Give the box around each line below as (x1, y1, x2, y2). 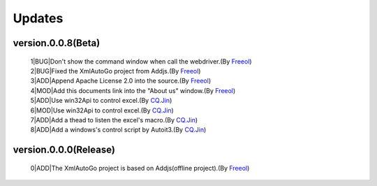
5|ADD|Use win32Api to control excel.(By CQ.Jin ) (30, 96, 172, 105)
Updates (13, 10, 64, 26)
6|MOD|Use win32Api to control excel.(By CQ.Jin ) (30, 106, 174, 115)
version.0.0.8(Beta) (13, 37, 101, 49)
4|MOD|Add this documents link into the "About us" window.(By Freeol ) (30, 86, 236, 94)
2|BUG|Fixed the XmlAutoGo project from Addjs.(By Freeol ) (30, 66, 201, 75)
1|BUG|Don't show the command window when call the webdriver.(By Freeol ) (30, 57, 252, 66)
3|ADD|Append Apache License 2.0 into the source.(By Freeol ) (30, 77, 212, 85)
